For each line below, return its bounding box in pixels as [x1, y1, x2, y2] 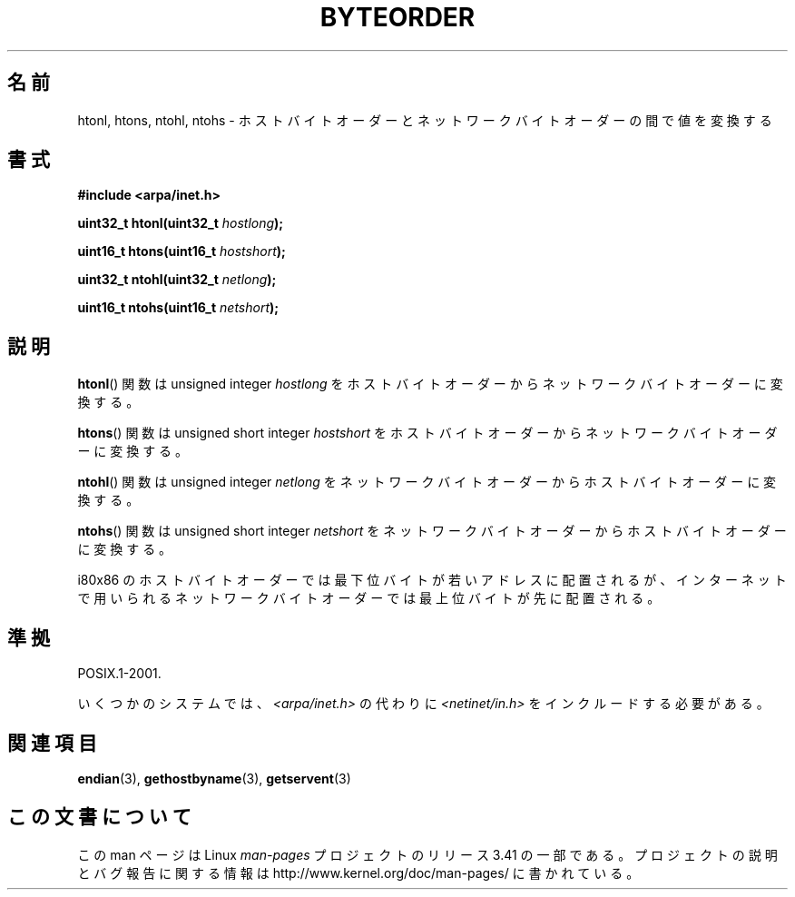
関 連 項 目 [7, 731, 97, 754]
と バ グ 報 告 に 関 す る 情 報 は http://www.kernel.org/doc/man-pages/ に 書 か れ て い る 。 [77, 864, 640, 881]
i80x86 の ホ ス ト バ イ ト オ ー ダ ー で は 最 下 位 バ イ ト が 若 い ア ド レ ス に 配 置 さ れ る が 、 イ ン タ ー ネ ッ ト [77, 572, 787, 588]
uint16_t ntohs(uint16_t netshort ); [77, 300, 280, 316]
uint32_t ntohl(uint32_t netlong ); [77, 271, 277, 288]
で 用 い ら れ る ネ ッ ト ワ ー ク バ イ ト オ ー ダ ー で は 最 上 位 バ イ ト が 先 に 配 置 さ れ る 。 [77, 590, 661, 606]
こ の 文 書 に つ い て [7, 805, 191, 829]
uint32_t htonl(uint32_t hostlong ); [77, 215, 284, 232]
